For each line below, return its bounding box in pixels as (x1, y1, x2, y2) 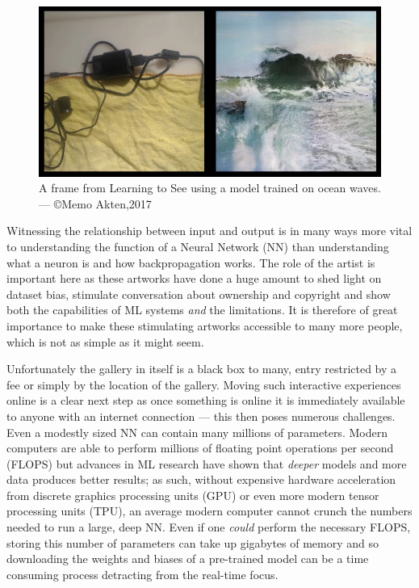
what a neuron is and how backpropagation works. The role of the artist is (6, 254, 375, 271)
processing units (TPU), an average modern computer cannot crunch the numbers (6, 502, 413, 519)
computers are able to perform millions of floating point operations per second (6, 439, 394, 456)
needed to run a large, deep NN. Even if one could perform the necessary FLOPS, (6, 519, 411, 535)
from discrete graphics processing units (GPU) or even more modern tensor (6, 486, 379, 503)
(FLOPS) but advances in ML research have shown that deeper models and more (6, 455, 407, 472)
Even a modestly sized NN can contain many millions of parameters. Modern (6, 423, 388, 440)
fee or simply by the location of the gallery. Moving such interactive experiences (6, 376, 401, 393)
